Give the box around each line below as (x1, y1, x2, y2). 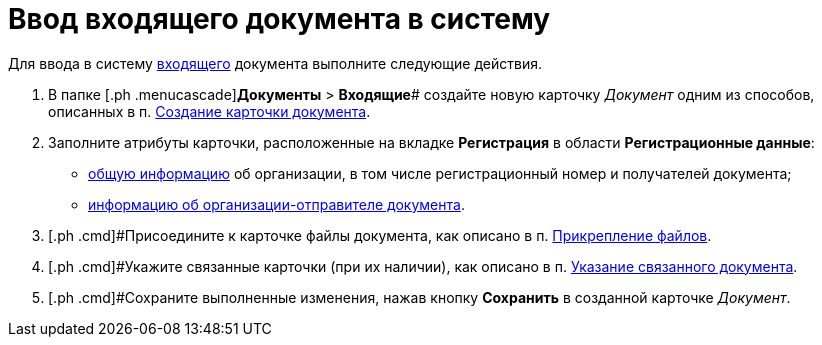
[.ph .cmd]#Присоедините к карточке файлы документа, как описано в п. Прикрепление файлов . (48, 226, 712, 244)
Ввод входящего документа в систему (8, 2, 551, 36)
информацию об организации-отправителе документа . (88, 195, 465, 213)
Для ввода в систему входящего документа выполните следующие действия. (8, 54, 542, 72)
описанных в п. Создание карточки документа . (48, 102, 371, 120)
